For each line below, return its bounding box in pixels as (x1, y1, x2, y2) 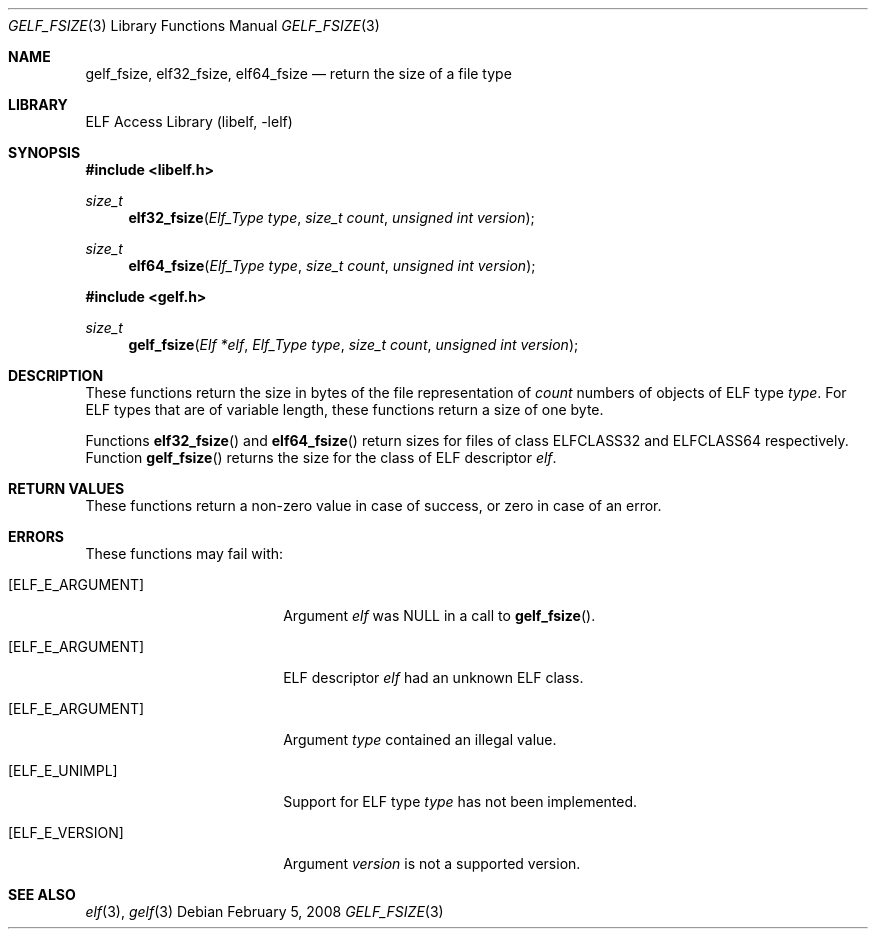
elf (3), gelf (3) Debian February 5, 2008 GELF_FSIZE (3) (85, 903, 444, 920)
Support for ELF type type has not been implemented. (283, 793, 638, 810)
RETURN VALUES (8, 480, 125, 497)
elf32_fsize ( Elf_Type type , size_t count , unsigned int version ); (128, 209, 535, 226)
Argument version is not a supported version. (283, 855, 581, 872)
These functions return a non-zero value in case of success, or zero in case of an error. (85, 497, 662, 514)
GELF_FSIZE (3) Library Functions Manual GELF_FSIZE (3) (8, 17, 380, 34)
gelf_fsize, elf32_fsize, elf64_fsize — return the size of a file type (85, 65, 512, 82)
